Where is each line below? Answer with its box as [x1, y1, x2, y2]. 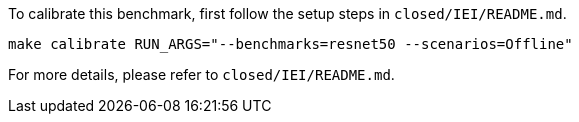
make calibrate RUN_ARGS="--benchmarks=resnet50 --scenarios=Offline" [8, 36, 573, 52]
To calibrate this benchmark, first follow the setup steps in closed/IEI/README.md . [8, 5, 567, 22]
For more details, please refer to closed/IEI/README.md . [8, 66, 395, 83]
